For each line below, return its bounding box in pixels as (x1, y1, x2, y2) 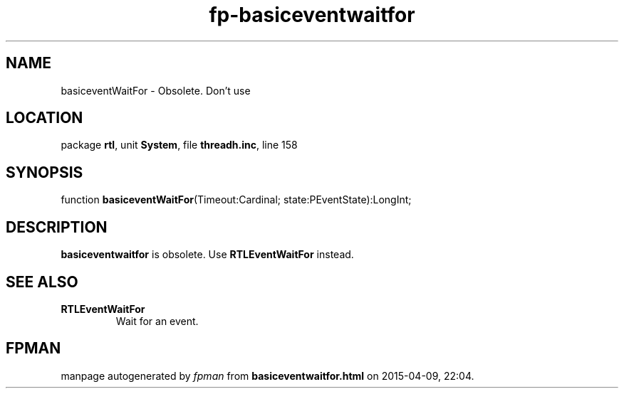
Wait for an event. (115, 314, 199, 327)
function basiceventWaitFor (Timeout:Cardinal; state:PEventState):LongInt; (61, 193, 412, 206)
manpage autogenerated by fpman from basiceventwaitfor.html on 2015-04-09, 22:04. (61, 369, 474, 382)
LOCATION (6, 109, 83, 127)
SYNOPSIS (6, 163, 83, 181)
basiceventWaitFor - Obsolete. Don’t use (61, 84, 251, 97)
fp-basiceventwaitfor (209, 3, 415, 27)
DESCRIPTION (6, 218, 108, 236)
